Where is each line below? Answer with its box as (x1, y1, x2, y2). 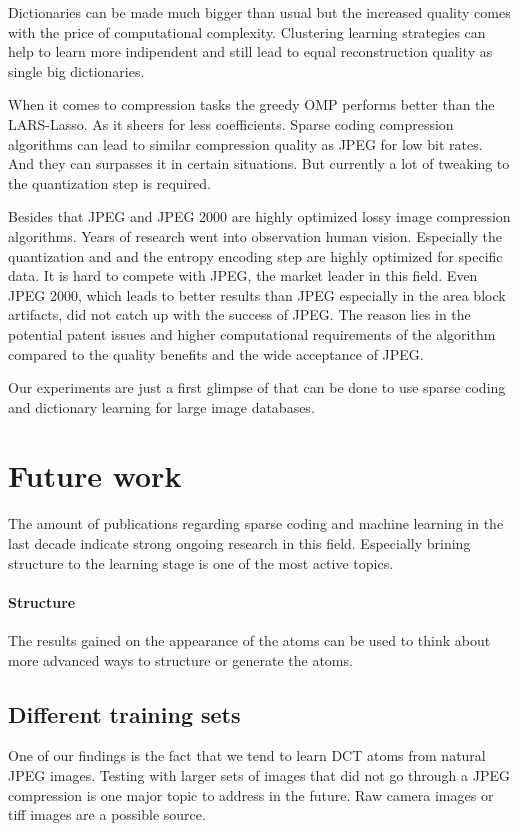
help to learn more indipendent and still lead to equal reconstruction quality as (8, 41, 493, 62)
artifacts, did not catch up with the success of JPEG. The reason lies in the (8, 304, 471, 325)
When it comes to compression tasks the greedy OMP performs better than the (8, 94, 495, 115)
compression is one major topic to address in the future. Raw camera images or (8, 784, 494, 805)
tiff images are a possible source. (8, 804, 206, 825)
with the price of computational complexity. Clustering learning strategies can (8, 21, 486, 42)
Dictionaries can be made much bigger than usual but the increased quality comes (8, 2, 511, 22)
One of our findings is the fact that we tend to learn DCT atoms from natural (8, 745, 486, 766)
